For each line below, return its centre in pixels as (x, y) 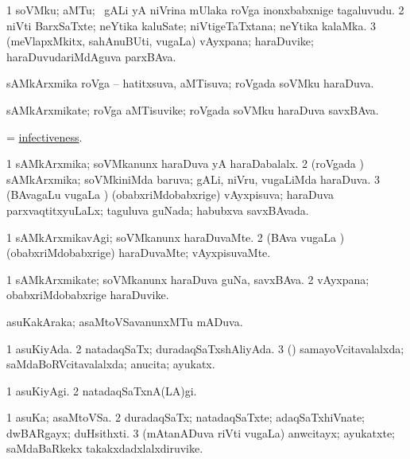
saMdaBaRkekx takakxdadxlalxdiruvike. (105, 448)
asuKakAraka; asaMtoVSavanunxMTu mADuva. (125, 321)
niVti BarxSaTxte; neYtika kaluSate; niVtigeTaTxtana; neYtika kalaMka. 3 (191, 25)
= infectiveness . (44, 136)
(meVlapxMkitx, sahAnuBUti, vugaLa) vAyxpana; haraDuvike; (160, 41)
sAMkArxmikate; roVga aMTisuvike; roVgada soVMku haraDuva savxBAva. (193, 109)
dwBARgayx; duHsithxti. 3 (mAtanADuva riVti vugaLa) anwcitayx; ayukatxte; (201, 432)
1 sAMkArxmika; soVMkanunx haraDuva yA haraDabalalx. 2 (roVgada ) (185, 163)
